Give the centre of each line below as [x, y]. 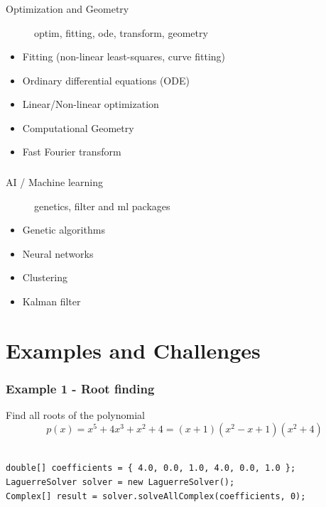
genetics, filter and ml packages [102, 206]
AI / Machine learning [54, 182]
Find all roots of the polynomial [75, 415]
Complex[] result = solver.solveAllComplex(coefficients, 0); [156, 496]
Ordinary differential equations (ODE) [106, 80]
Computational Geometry [78, 127]
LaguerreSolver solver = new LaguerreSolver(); [120, 482]
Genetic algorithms [64, 230]
